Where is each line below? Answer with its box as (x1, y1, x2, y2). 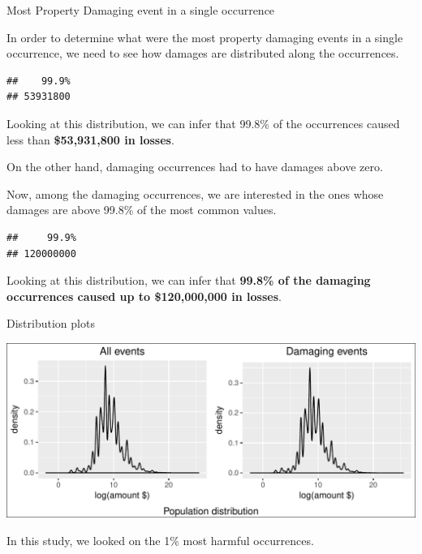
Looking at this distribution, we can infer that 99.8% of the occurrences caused (6, 114, 400, 131)
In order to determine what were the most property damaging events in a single (6, 28, 403, 45)
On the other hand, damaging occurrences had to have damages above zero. (6, 158, 383, 175)
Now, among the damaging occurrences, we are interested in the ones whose (6, 185, 384, 202)
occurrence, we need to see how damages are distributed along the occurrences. (6, 45, 399, 62)
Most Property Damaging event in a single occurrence (6, 2, 275, 18)
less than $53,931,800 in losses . (6, 131, 174, 148)
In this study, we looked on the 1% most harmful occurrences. (6, 532, 314, 549)
